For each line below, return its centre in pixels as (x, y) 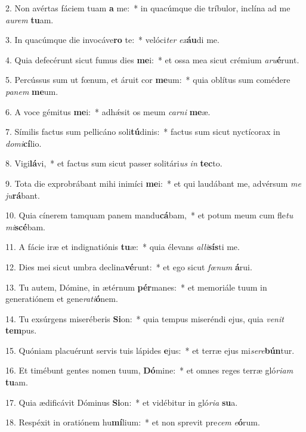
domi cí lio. (24, 143)
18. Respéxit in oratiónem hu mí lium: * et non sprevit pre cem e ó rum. (133, 422)
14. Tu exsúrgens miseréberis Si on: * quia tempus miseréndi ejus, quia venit (145, 318)
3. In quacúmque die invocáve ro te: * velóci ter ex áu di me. (112, 40)
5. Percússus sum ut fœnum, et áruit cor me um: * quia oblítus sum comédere (148, 80)
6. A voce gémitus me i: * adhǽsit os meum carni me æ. (108, 111)
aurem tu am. (30, 19)
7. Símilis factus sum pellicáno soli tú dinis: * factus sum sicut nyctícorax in (143, 132)
